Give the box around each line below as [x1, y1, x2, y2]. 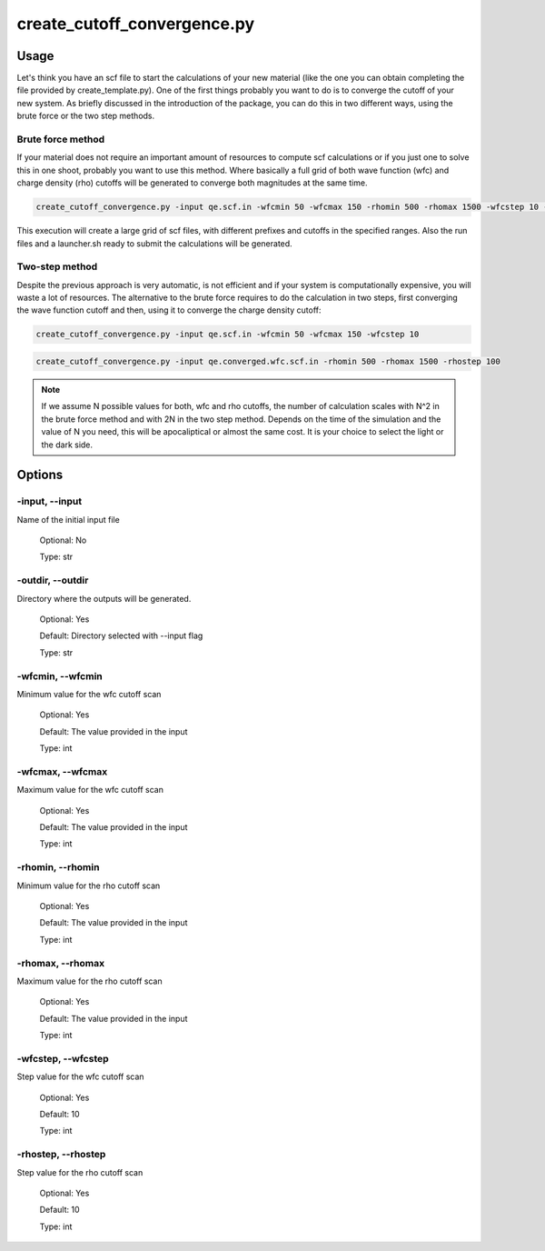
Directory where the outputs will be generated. [16, 593, 192, 604]
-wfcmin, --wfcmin [16, 669, 104, 682]
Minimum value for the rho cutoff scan [16, 880, 161, 891]
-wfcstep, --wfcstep [16, 1052, 109, 1065]
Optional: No [39, 535, 87, 545]
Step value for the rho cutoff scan [16, 1166, 144, 1177]
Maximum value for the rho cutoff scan [16, 976, 163, 986]
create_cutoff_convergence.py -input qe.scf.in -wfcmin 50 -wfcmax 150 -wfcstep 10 [35, 329, 420, 340]
